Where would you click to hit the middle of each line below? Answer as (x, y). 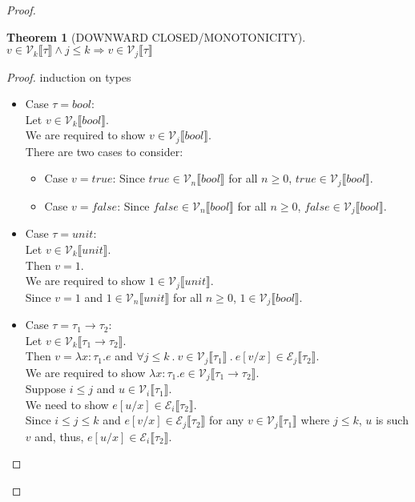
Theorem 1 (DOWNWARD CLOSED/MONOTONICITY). (156, 36)
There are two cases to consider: (104, 151)
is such (392, 420)
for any (226, 420)
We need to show (67, 404)
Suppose (46, 389)
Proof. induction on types (69, 76)
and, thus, (59, 436)
